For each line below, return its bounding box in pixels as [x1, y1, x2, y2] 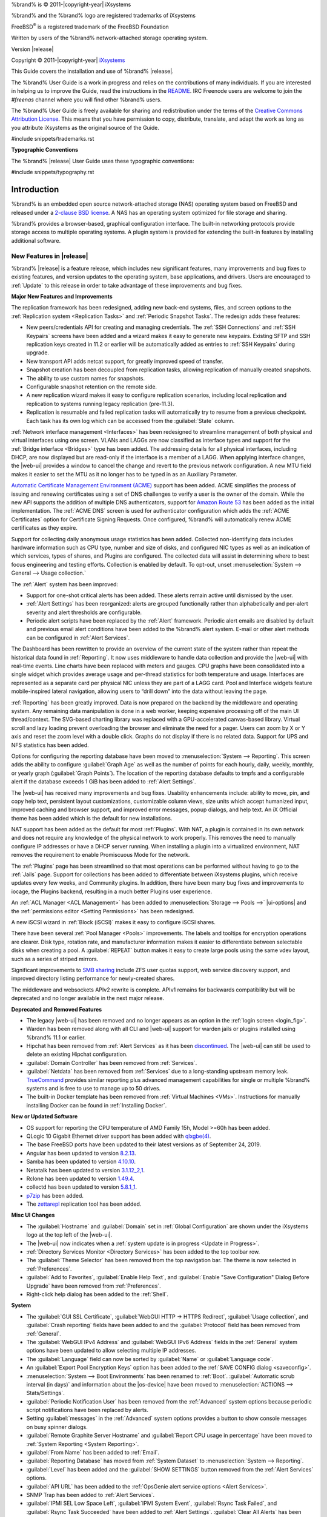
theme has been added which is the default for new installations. [11, 814, 173, 822]
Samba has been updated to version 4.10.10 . [26, 1158, 136, 1165]
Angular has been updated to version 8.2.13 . [26, 1149, 136, 1157]
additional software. [11, 237, 61, 244]
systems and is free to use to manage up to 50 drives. [26, 1085, 161, 1092]
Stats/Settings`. [26, 1390, 65, 1397]
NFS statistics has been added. [11, 741, 89, 749]
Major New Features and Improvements [11, 293, 113, 300]
